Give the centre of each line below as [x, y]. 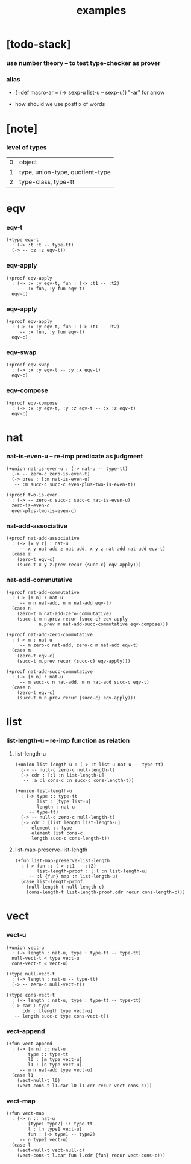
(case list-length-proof [52, 882]
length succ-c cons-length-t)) [70, 839]
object [28, 162]
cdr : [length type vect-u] [58, 1011]
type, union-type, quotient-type [65, 172]
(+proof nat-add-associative [43, 539]
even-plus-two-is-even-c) [44, 511]
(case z [21, 554]
